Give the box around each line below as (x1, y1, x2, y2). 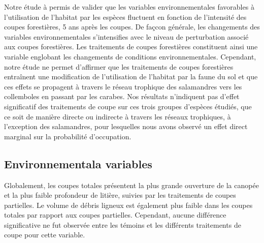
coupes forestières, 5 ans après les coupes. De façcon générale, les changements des (4, 21, 260, 32)
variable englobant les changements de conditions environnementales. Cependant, (4, 51, 256, 62)
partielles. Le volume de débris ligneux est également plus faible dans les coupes (4, 199, 253, 210)
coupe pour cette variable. (4, 229, 85, 240)
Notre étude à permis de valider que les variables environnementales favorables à (4, 2, 254, 12)
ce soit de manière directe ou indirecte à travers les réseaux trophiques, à (4, 111, 231, 121)
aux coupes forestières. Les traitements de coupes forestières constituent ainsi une (4, 41, 258, 52)
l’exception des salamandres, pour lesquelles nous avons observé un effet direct (4, 121, 248, 132)
